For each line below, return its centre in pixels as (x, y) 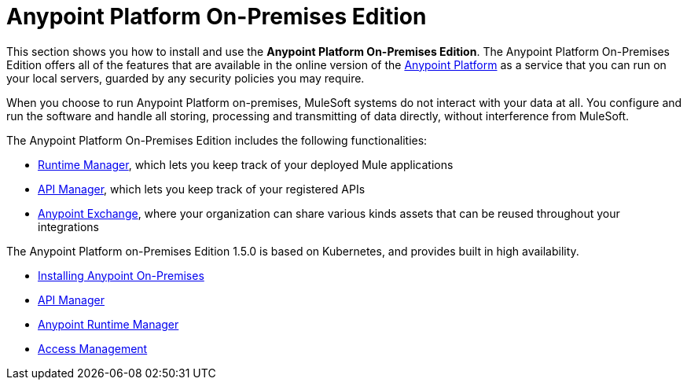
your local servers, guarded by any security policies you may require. (186, 78)
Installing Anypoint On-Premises (121, 275)
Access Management (93, 348)
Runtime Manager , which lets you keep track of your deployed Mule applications (246, 164)
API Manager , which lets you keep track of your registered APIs (202, 189)
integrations (69, 226)
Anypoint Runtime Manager (108, 324)
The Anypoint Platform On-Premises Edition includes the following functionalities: (217, 140)
